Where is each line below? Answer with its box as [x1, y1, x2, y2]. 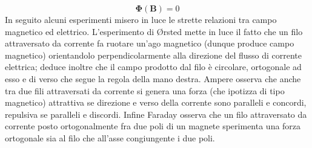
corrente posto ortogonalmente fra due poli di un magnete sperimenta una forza [5, 120, 301, 132]
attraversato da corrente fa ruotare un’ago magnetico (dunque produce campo [5, 37, 294, 50]
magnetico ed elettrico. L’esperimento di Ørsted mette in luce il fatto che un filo [5, 25, 303, 37]
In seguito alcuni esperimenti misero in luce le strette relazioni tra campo [5, 13, 277, 25]
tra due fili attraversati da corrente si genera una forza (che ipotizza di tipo [5, 84, 285, 97]
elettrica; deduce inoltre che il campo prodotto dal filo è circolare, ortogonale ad [5, 60, 302, 73]
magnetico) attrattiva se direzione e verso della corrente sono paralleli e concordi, [5, 96, 307, 109]
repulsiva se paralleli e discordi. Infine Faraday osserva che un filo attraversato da [5, 108, 307, 120]
